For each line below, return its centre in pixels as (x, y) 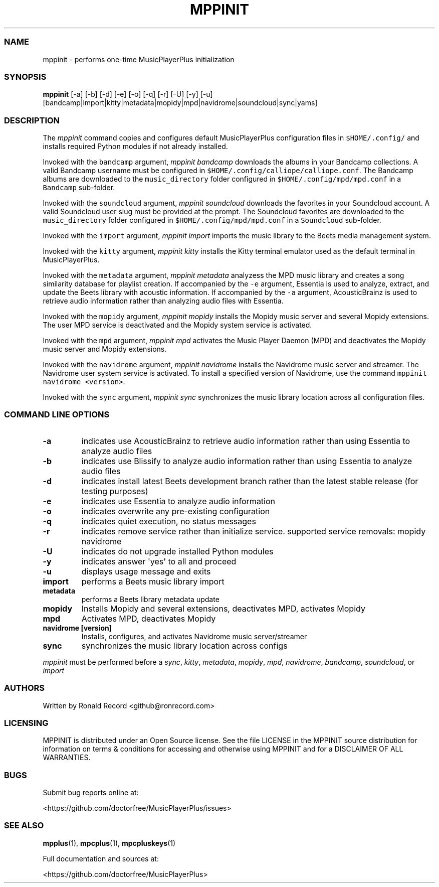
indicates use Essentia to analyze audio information (178, 501)
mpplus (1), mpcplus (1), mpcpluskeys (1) (109, 843)
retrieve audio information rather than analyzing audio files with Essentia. (163, 301)
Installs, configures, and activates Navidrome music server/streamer (194, 636)
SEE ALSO (24, 826)
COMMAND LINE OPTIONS (57, 415)
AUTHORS (25, 688)
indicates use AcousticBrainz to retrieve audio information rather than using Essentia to (246, 441)
